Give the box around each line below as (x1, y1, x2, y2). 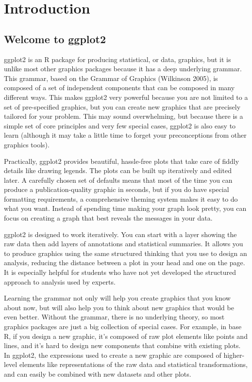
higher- (223, 350, 245, 360)
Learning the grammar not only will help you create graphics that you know (4, 293, 231, 303)
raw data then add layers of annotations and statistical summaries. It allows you (4, 239, 243, 249)
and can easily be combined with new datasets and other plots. (4, 368, 191, 379)
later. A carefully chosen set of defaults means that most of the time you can (4, 175, 233, 185)
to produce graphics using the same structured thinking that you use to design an (4, 248, 247, 258)
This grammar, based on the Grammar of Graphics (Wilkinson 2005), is (4, 73, 218, 83)
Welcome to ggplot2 (4, 31, 106, 46)
